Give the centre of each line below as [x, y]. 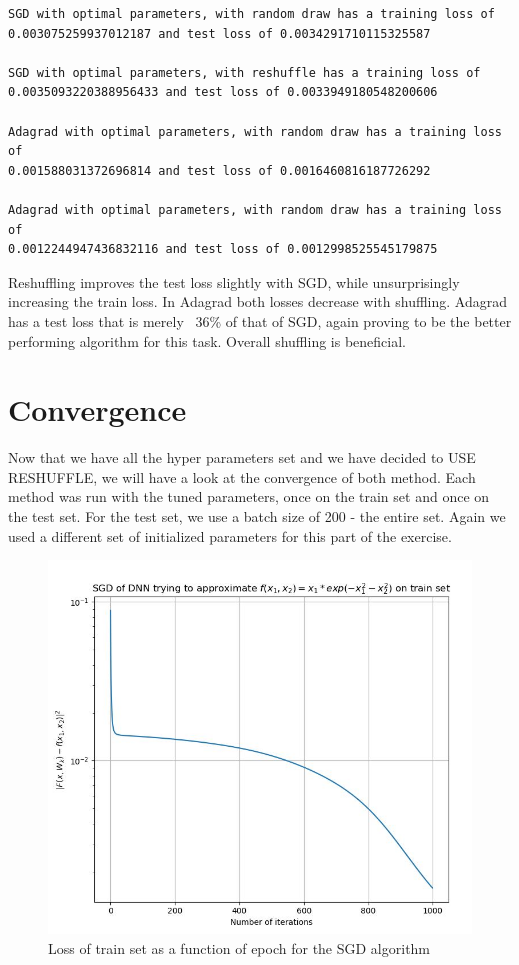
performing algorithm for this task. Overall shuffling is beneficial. [207, 340]
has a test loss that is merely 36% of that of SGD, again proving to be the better [260, 320]
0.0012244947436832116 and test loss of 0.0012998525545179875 [223, 249]
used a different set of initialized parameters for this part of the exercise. [230, 535]
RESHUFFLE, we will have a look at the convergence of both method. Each [242, 476]
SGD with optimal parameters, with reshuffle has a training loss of [244, 72]
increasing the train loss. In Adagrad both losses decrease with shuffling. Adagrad [257, 301]
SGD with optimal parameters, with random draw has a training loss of [251, 14]
